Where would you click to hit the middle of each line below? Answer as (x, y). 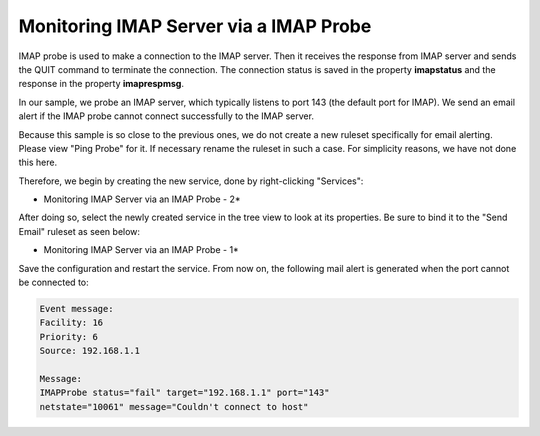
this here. (38, 162)
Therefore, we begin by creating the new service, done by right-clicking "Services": (191, 181)
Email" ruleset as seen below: (79, 231)
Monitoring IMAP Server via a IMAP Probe (195, 26)
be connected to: (53, 282)
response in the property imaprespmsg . (101, 84)
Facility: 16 (71, 323)
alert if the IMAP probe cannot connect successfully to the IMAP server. (166, 116)
